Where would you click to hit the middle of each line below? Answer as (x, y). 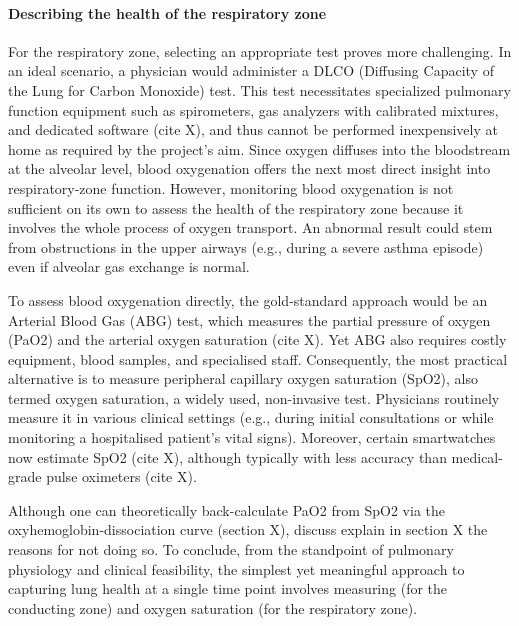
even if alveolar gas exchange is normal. (129, 266)
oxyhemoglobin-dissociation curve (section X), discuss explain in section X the (248, 529)
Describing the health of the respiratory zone (167, 12)
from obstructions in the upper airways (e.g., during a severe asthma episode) (246, 246)
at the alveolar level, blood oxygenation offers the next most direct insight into (249, 168)
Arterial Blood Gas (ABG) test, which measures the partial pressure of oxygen (249, 319)
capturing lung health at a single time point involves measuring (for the (228, 588)
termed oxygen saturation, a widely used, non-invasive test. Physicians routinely (254, 397)
